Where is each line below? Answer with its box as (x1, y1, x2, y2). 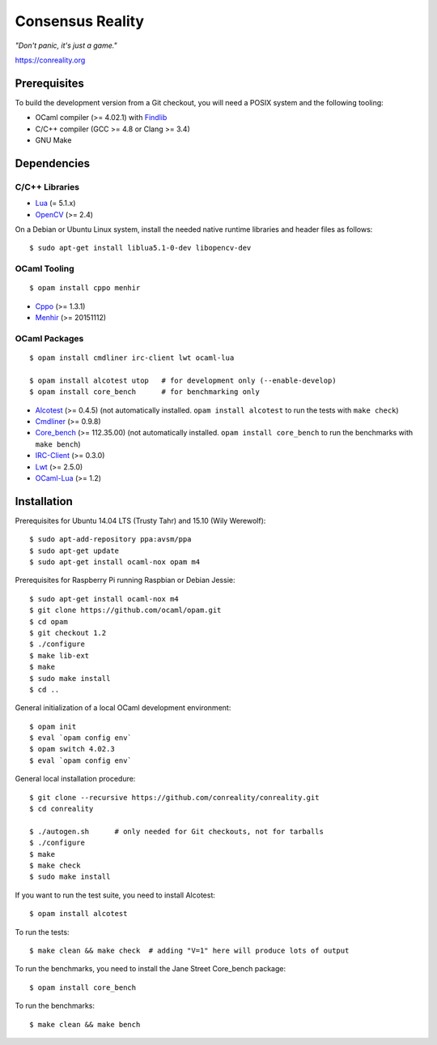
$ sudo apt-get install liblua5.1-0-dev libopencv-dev (29, 243, 252, 253)
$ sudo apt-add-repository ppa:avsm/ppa (29, 535, 192, 544)
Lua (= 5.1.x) (35, 199, 76, 208)
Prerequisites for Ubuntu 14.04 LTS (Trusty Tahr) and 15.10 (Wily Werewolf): (15, 516, 266, 525)
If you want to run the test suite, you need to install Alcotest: (15, 890, 216, 900)
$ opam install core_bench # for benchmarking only (29, 388, 261, 396)
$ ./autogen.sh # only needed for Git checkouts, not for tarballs (29, 827, 324, 836)
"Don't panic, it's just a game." (15, 41, 117, 50)
